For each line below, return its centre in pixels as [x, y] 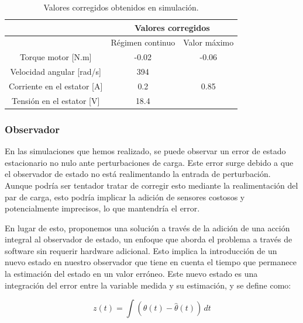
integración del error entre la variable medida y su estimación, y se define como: [148, 285]
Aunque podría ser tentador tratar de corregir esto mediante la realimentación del [151, 185]
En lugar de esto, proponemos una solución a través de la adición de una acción [147, 228]
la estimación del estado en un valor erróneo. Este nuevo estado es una [131, 274]
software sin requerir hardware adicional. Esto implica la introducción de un [141, 250]
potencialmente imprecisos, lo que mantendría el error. [102, 208]
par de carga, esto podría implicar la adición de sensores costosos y [125, 197]
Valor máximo [209, 42]
